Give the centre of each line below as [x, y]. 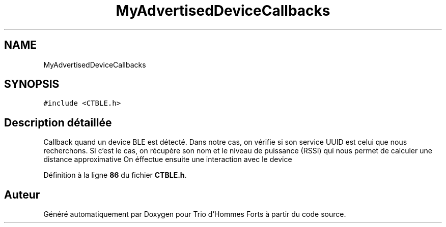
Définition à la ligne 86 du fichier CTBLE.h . [115, 175]
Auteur [22, 194]
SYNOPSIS [32, 84]
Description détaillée [58, 122]
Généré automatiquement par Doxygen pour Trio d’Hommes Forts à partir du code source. [195, 214]
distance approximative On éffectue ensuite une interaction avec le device [168, 159]
